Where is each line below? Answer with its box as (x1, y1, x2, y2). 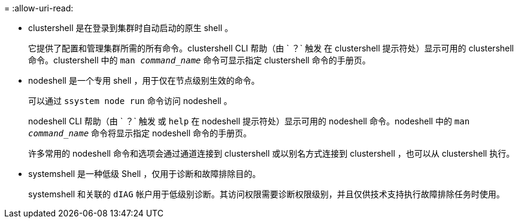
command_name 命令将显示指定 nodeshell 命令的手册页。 (28, 128, 252, 138)
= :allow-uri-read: (4, 3, 74, 13)
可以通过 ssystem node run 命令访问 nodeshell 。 (28, 96, 232, 106)
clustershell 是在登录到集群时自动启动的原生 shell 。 (28, 23, 233, 33)
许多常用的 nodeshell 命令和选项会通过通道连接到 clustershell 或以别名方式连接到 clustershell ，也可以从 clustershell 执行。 (28, 148, 515, 158)
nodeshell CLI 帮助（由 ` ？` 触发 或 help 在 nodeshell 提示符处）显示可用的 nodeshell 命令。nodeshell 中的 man (28, 116, 470, 126)
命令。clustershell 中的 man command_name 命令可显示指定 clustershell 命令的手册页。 (28, 55, 371, 65)
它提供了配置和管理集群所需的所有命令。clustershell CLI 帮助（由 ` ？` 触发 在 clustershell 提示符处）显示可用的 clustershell (28, 43, 514, 53)
